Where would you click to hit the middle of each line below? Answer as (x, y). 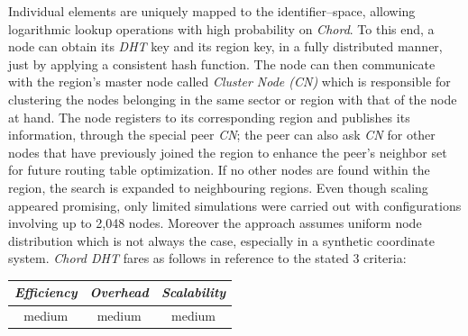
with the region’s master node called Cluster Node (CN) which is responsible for (229, 82)
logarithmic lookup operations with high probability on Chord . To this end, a (221, 28)
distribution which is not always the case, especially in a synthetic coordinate (222, 240)
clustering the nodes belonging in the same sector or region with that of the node (233, 99)
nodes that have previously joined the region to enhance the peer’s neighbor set (228, 152)
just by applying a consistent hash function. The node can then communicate (222, 64)
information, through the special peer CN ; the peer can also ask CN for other (222, 135)
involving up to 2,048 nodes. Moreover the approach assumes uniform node (215, 223)
